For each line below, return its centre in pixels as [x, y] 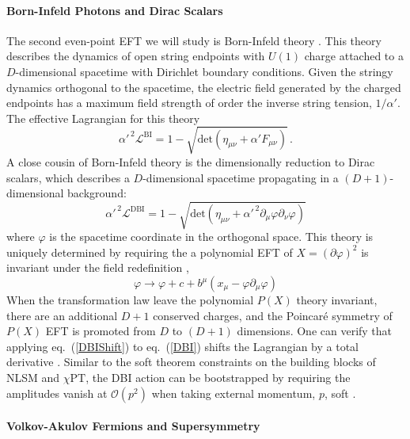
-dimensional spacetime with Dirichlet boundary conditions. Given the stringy [204, 71]
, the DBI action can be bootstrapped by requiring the [218, 377]
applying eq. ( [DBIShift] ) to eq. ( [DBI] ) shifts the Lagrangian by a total [182, 346]
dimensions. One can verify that [315, 331]
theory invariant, [337, 300]
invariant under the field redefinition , [98, 267]
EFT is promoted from [101, 331]
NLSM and [33, 377]
